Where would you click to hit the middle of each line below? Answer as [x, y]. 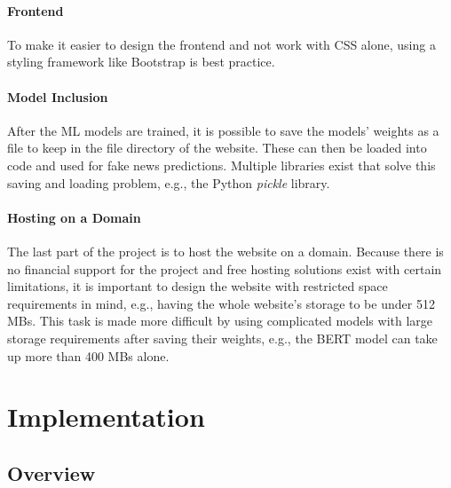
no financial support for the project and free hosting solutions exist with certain [225, 268]
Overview [51, 472]
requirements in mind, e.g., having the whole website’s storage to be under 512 [221, 303]
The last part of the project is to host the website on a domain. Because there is [225, 251]
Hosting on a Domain [74, 217]
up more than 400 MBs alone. [88, 355]
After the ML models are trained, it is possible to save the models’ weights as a [223, 130]
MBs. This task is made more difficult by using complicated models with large [220, 321]
